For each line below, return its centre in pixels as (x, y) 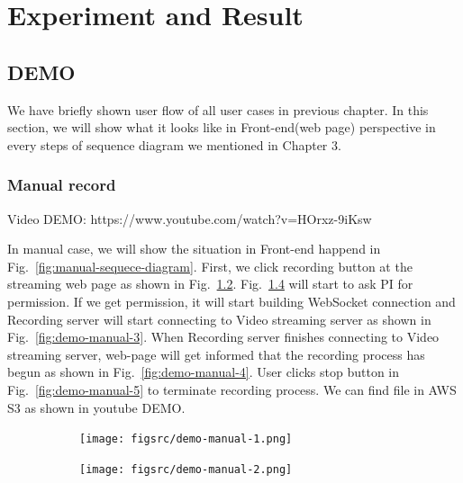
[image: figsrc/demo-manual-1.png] (186, 439)
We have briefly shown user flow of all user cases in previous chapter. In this (218, 109)
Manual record (62, 185)
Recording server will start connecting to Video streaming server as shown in (219, 319)
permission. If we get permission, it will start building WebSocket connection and (231, 301)
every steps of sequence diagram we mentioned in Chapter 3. (174, 144)
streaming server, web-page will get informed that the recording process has (216, 354)
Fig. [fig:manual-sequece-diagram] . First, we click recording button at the (210, 266)
